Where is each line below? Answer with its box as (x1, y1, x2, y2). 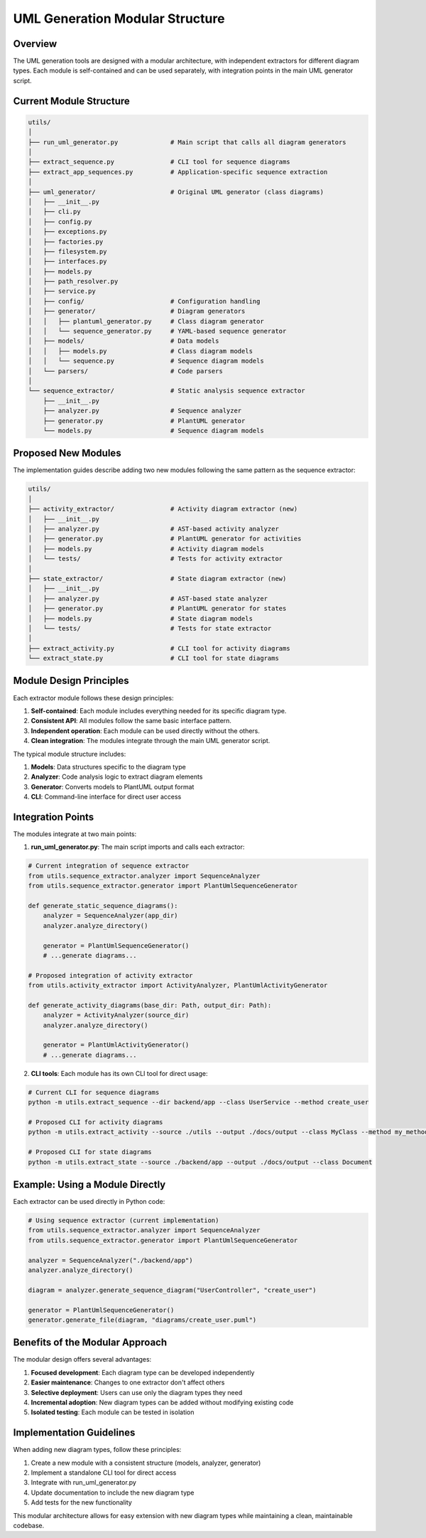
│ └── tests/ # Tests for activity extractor (28, 555, 283, 563)
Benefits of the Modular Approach (13, 1337, 168, 1349)
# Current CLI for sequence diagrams (28, 1088, 160, 1096)
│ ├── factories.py (28, 237, 104, 245)
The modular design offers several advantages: (13, 1355, 152, 1364)
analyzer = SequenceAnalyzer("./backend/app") (28, 1256, 193, 1264)
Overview (13, 38, 58, 50)
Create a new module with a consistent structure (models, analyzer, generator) (31, 1458, 261, 1467)
